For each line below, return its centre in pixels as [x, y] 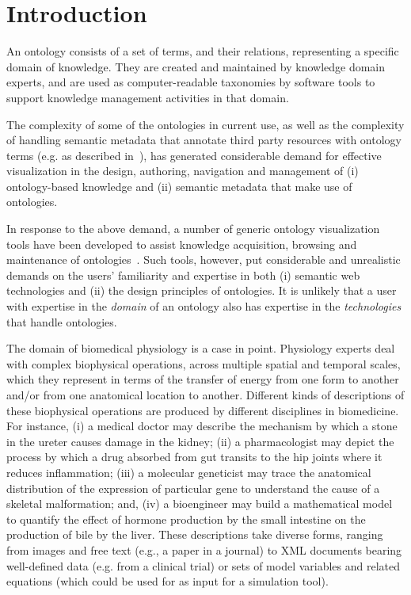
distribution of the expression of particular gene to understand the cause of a [193, 488]
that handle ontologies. [62, 321]
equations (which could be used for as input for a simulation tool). [167, 581]
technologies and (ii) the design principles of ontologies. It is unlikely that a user [202, 290]
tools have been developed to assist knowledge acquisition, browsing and [182, 244]
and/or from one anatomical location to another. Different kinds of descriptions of [205, 395]
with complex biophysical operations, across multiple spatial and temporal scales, [204, 363]
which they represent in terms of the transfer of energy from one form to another [203, 379]
